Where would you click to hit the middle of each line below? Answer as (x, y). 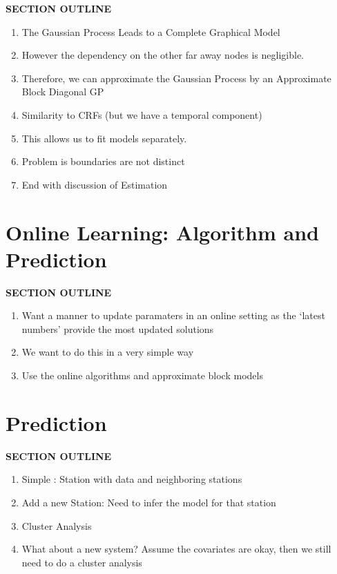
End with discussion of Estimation (95, 184)
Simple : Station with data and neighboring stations (132, 479)
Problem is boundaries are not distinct (103, 161)
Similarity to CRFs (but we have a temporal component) (142, 114)
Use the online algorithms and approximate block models (142, 375)
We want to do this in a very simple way (108, 352)
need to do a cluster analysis (82, 562)
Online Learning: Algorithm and (162, 232)
